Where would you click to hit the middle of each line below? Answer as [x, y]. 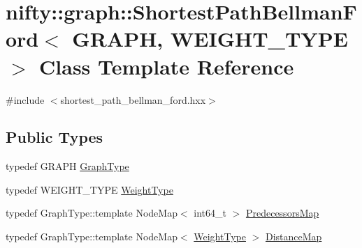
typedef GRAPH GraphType [67, 166]
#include [25, 99]
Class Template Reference [167, 66]
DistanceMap [294, 237]
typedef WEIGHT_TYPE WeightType [89, 189]
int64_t [210, 213]
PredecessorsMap [282, 213]
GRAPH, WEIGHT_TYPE [210, 39]
